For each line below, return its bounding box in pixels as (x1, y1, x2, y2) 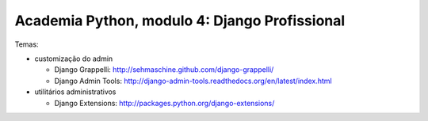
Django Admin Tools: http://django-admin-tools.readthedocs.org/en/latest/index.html (54, 76, 332, 85)
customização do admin (34, 54, 113, 63)
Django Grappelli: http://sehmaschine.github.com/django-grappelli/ (54, 65, 274, 74)
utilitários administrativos (34, 87, 117, 96)
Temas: (14, 40, 39, 49)
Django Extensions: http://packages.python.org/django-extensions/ (54, 98, 275, 108)
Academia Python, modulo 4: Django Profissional (14, 12, 346, 29)
